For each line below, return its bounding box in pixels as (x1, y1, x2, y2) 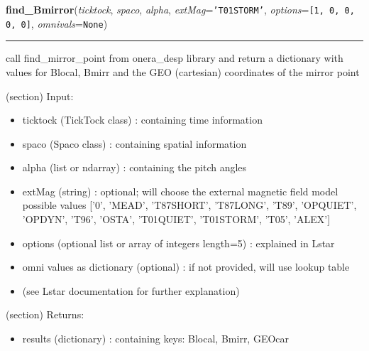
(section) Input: (6, 88, 74, 103)
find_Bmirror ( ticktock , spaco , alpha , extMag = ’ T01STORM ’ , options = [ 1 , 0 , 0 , (6, 2, 355, 16)
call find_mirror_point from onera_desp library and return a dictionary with (6, 50, 343, 65)
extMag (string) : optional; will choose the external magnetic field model (22, 183, 338, 198)
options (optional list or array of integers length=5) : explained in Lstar (22, 235, 335, 250)
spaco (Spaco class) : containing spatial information (22, 136, 247, 151)
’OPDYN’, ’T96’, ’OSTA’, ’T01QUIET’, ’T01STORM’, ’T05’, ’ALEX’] (22, 212, 331, 227)
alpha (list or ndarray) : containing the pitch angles (22, 160, 247, 175)
